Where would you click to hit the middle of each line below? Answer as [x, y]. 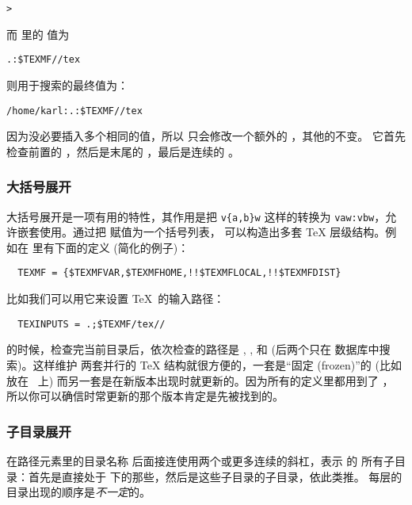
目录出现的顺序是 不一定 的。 [78, 492]
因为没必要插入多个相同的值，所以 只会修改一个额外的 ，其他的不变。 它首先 [206, 136]
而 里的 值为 [38, 34]
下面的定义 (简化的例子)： [122, 247]
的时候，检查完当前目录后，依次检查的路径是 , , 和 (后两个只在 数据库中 [193, 349]
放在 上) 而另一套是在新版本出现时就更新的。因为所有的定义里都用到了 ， [200, 380]
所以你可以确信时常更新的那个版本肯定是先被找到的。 [145, 396]
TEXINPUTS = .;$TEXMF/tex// [92, 324]
